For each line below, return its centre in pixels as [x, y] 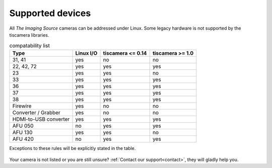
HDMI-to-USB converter [41, 119]
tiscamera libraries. [29, 35]
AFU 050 [23, 126]
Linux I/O [86, 53]
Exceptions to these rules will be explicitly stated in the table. [73, 148]
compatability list [29, 45]
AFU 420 [23, 139]
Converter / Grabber [36, 112]
